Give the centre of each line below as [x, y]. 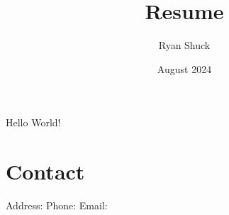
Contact [45, 171]
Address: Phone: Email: [57, 205]
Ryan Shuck [184, 45]
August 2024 [184, 68]
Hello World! [33, 122]
